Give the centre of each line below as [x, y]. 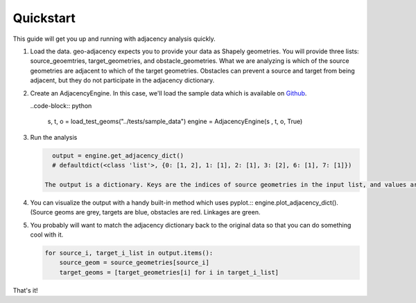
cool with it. [47, 235]
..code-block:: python [61, 105]
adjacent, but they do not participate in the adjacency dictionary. [122, 80]
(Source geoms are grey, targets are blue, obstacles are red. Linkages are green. [145, 212]
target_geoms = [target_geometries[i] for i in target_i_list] [169, 272]
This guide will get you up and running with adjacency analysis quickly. [114, 39]
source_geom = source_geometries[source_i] [134, 263]
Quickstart [44, 18]
